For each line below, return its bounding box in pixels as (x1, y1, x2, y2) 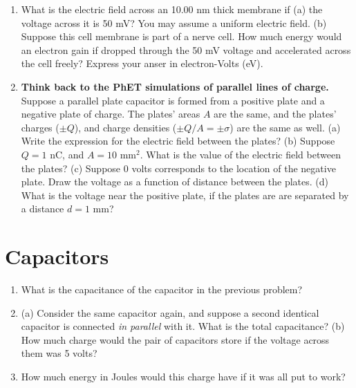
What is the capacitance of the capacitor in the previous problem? (21, 282, 303, 297)
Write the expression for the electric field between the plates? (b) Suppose (21, 133, 335, 148)
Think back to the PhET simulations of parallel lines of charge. (21, 79, 329, 93)
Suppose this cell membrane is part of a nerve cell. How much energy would (21, 29, 342, 44)
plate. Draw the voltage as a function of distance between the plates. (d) (21, 174, 328, 189)
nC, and (50, 147, 84, 161)
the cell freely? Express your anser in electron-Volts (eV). (21, 56, 263, 71)
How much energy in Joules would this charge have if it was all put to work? (21, 369, 346, 383)
